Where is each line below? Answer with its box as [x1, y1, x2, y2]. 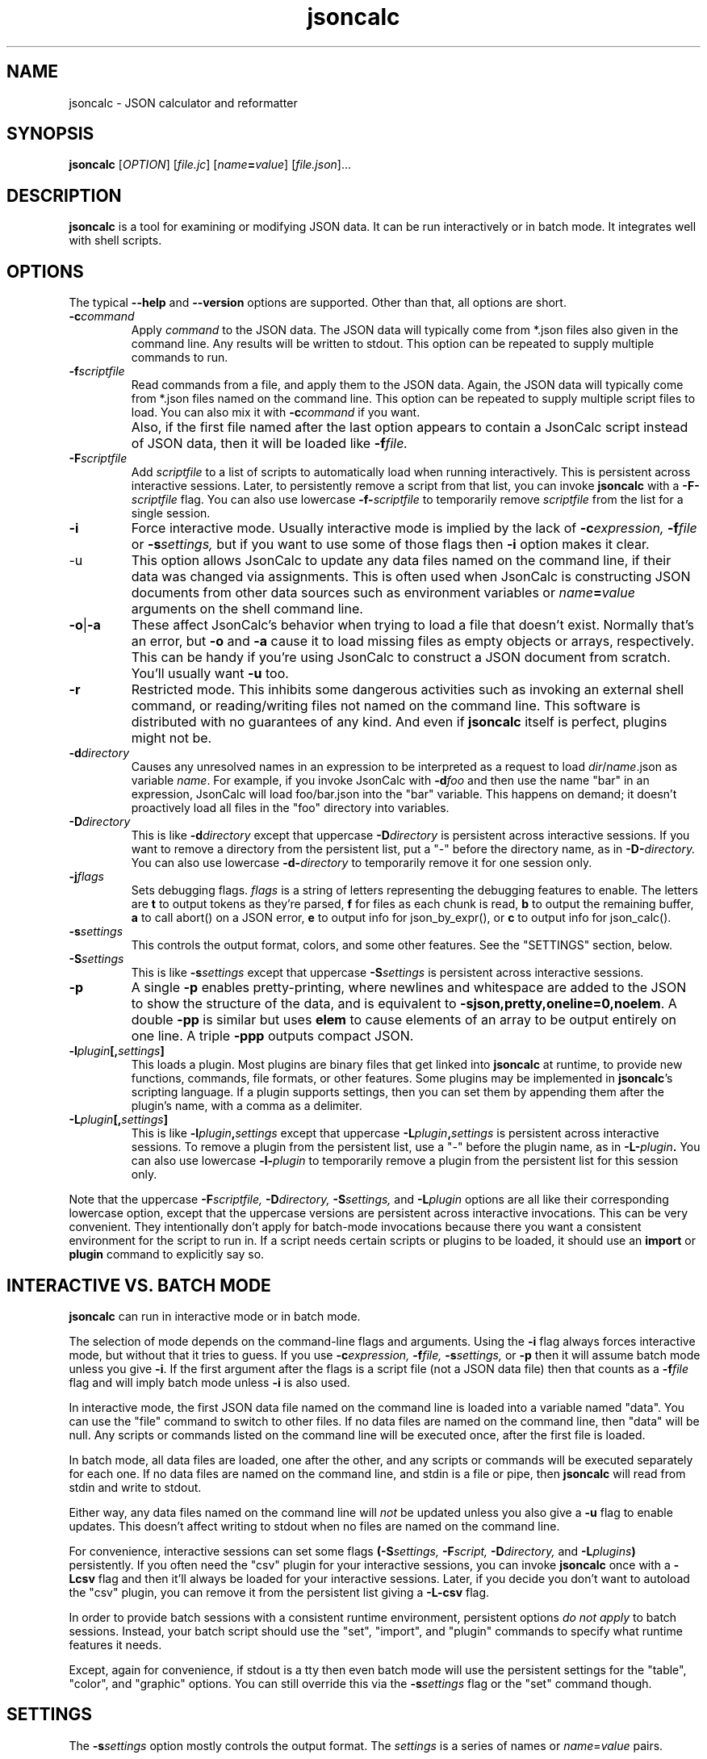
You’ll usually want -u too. [131, 665, 289, 682]
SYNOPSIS [6, 124, 94, 144]
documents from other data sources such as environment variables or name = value [131, 584, 635, 601]
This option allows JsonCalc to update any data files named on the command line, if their [131, 552, 671, 569]
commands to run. [131, 350, 228, 365]
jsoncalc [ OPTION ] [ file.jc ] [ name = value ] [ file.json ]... [69, 157, 352, 172]
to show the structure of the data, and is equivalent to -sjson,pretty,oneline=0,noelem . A [131, 995, 677, 1012]
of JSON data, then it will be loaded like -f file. [131, 435, 408, 452]
